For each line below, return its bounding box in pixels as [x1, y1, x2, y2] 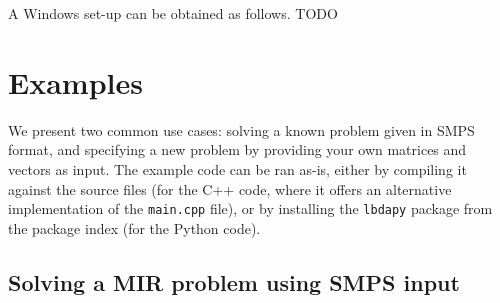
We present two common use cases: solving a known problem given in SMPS [8, 119, 475, 140]
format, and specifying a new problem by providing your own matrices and [8, 139, 467, 160]
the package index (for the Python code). [8, 217, 261, 238]
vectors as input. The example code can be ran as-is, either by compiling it [8, 158, 467, 179]
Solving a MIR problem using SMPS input [8, 266, 460, 297]
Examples [8, 61, 143, 102]
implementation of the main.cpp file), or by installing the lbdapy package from [8, 198, 493, 219]
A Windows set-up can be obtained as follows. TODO [8, 3, 338, 23]
